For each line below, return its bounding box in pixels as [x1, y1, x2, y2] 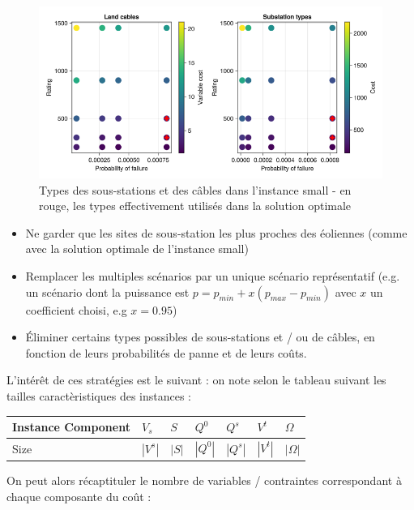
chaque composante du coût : [6, 487, 152, 504]
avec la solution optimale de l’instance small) [25, 240, 249, 257]
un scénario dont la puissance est [25, 283, 190, 300]
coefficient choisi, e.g [25, 301, 127, 318]
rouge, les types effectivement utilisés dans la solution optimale [39, 197, 352, 214]
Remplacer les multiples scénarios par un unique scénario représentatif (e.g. [25, 267, 400, 284]
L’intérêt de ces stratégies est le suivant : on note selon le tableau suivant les [6, 371, 386, 388]
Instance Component [12, 418, 130, 435]
